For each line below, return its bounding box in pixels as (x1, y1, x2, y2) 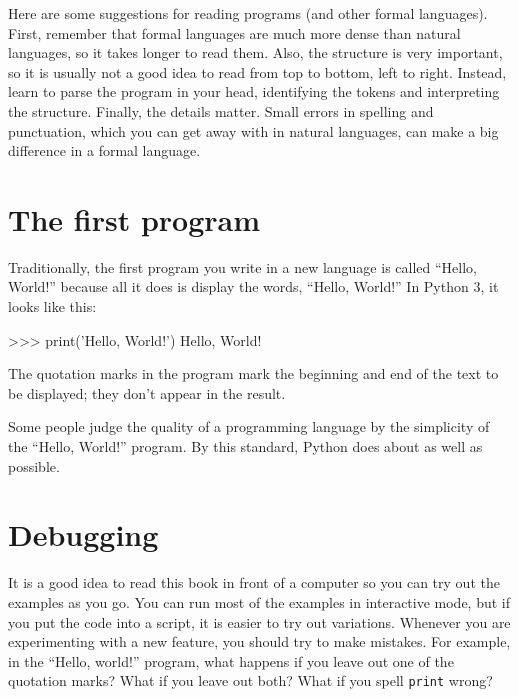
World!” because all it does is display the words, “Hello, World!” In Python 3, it (8, 276, 499, 297)
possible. (8, 455, 60, 476)
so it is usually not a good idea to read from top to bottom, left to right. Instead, (8, 61, 507, 82)
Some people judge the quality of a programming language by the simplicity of (8, 416, 490, 437)
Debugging (8, 514, 159, 555)
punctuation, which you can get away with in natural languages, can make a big (8, 120, 499, 141)
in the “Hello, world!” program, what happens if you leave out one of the (8, 650, 454, 671)
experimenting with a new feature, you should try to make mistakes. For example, (8, 631, 511, 652)
